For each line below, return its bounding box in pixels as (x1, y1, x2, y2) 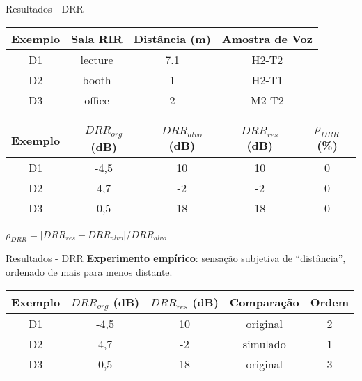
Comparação (229, 294, 299, 311)
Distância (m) (134, 30, 211, 47)
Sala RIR (71, 30, 123, 47)
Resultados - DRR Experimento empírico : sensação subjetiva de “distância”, (6, 251, 346, 265)
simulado (242, 336, 286, 352)
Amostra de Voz (221, 30, 313, 47)
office (84, 91, 109, 108)
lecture (80, 51, 113, 68)
